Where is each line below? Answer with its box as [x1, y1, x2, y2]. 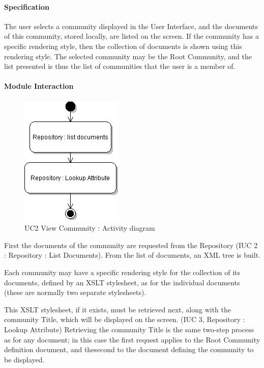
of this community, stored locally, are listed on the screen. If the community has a [4, 31, 259, 41]
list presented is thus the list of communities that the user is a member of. [4, 61, 236, 71]
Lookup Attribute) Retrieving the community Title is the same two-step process [4, 324, 254, 334]
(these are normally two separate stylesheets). [4, 287, 146, 298]
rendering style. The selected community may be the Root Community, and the [4, 51, 252, 61]
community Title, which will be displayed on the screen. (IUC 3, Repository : [4, 314, 245, 325]
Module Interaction [4, 81, 74, 91]
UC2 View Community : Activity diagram [24, 223, 155, 233]
